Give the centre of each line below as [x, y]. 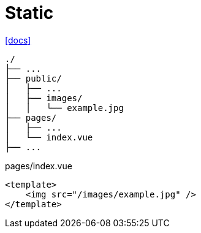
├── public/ [33, 78]
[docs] [18, 40]
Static [29, 13]
